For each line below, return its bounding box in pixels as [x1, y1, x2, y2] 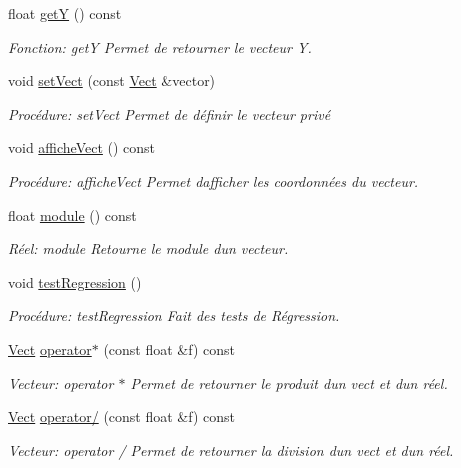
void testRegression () [8, 271, 142, 292]
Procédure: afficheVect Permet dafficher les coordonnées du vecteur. [8, 170, 419, 191]
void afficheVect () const [8, 137, 156, 158]
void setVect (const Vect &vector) [8, 70, 216, 91]
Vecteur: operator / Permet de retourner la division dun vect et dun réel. [8, 439, 454, 460]
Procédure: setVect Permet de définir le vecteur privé [8, 103, 331, 124]
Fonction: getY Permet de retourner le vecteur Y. [8, 36, 312, 57]
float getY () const [8, 3, 122, 23]
